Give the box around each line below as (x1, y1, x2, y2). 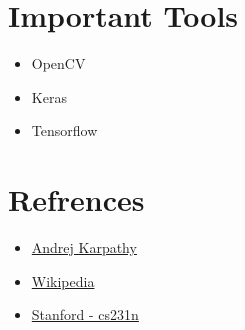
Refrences (8, 179, 145, 220)
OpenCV (31, 53, 86, 74)
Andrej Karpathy (31, 237, 137, 258)
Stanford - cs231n (31, 304, 139, 325)
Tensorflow (31, 120, 98, 141)
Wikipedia (31, 270, 95, 291)
